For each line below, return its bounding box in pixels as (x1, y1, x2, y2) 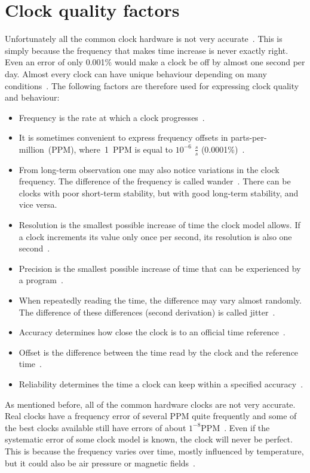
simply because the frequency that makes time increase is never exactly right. (5, 44, 288, 56)
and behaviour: (5, 91, 60, 104)
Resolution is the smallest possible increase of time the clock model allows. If (19, 219, 300, 231)
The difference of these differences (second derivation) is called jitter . (19, 305, 275, 318)
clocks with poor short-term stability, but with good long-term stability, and (19, 186, 299, 199)
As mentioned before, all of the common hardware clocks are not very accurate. (5, 398, 296, 410)
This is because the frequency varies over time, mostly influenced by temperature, (5, 444, 304, 457)
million (19, 142, 44, 155)
